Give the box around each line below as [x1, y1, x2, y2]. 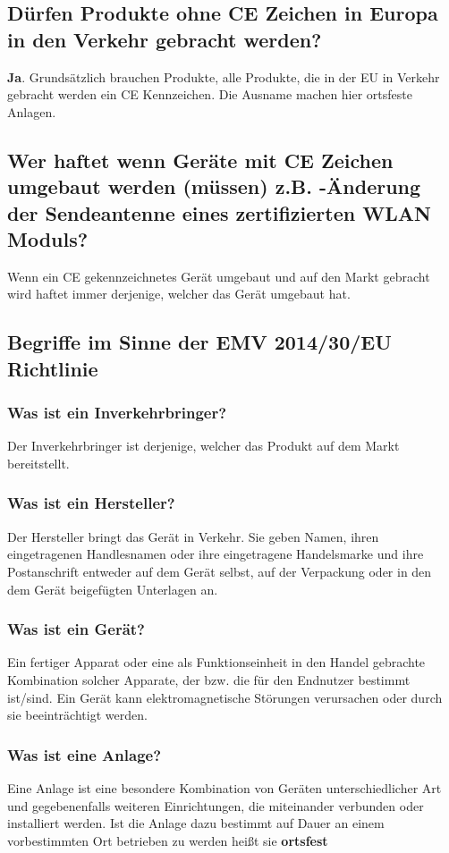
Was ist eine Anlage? [7, 743, 162, 765]
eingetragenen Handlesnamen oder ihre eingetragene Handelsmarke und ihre [7, 545, 424, 563]
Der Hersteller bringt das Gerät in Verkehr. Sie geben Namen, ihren [7, 527, 379, 545]
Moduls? [7, 224, 89, 252]
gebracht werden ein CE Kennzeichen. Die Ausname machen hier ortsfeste [7, 85, 412, 104]
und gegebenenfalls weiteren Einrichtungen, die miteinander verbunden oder [7, 796, 424, 815]
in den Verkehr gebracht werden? [7, 25, 322, 53]
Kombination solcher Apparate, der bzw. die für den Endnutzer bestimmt [7, 670, 411, 688]
